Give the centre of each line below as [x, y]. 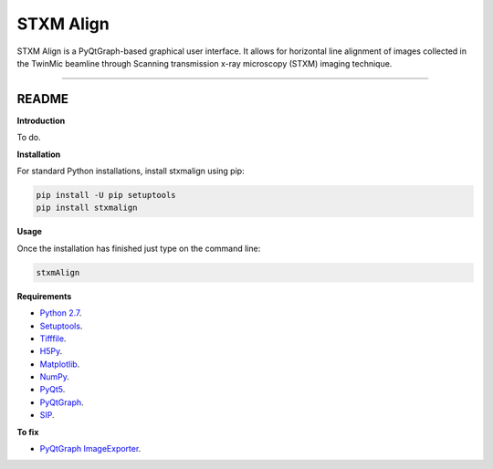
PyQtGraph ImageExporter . [90, 449]
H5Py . [51, 351]
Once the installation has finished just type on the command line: [139, 248]
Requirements [44, 296]
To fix [28, 432]
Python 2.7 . [61, 313]
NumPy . [55, 377]
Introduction [41, 120]
